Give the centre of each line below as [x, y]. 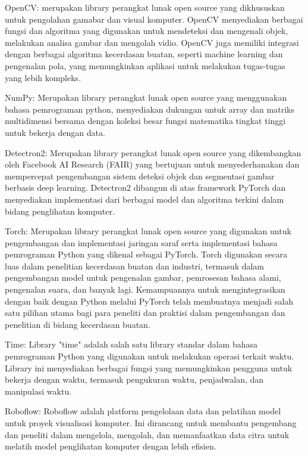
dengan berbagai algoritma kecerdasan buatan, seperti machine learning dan [144, 54]
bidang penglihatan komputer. [60, 211]
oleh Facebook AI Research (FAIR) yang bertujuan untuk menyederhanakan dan [152, 164]
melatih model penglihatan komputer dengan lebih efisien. [111, 446]
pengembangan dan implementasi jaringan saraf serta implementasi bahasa [141, 242]
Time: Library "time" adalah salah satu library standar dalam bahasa [131, 344]
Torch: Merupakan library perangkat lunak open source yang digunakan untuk [148, 231]
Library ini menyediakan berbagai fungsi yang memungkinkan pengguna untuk [149, 367]
